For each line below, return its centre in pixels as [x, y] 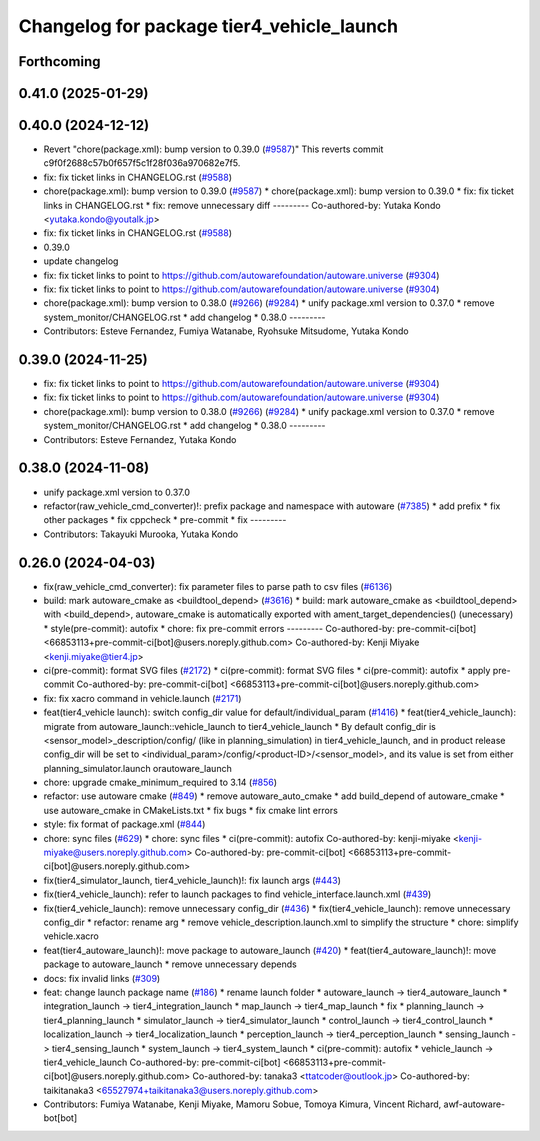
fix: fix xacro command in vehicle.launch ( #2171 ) [142, 698]
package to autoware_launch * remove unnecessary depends [170, 964]
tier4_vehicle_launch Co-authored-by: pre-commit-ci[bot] [162, 1062]
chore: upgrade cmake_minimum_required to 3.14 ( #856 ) [160, 782]
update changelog [81, 261]
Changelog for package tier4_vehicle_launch [208, 26]
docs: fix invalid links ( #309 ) [102, 978]
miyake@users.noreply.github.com [115, 852]
